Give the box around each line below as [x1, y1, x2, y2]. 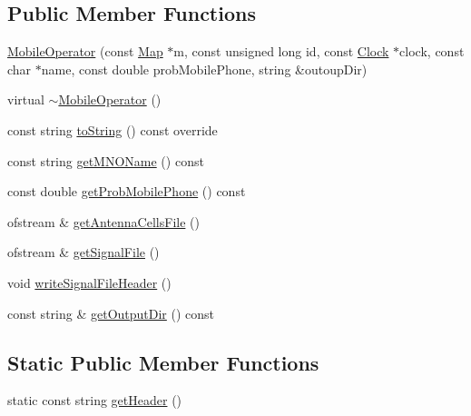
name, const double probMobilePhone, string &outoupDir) [41, 59, 368, 78]
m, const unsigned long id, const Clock [173, 42, 389, 61]
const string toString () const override [7, 120, 218, 139]
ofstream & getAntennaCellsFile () [7, 212, 200, 231]
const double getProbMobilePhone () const [7, 182, 246, 201]
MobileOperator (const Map [7, 42, 163, 61]
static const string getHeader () [7, 391, 182, 410]
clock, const [399, 42, 465, 61]
